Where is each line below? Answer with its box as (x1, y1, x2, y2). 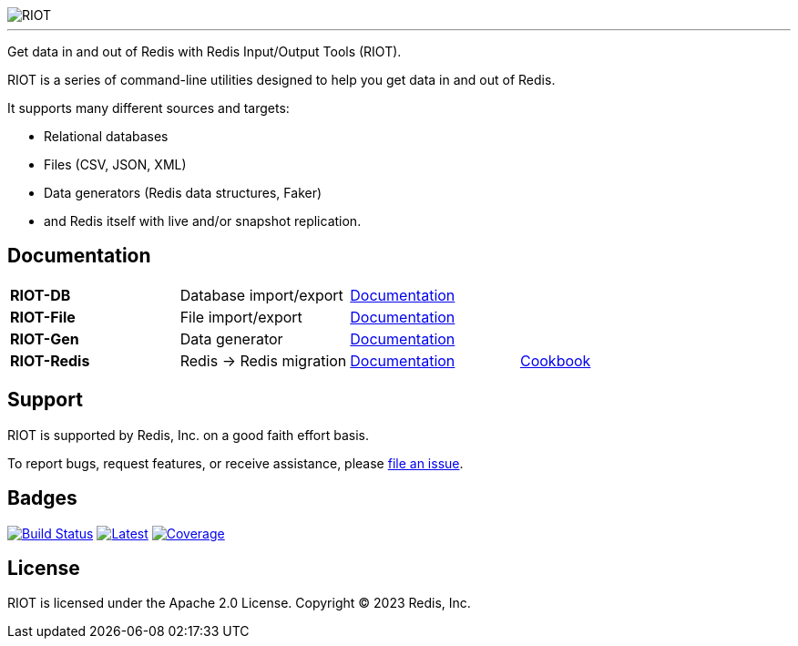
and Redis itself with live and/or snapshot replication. (44, 213, 362, 229)
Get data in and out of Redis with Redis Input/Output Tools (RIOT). (7, 44, 402, 59)
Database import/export (179, 285, 343, 304)
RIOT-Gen (10, 329, 79, 348)
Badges (7, 487, 77, 510)
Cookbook (519, 351, 591, 370)
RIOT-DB (10, 285, 71, 304)
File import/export (179, 307, 302, 326)
